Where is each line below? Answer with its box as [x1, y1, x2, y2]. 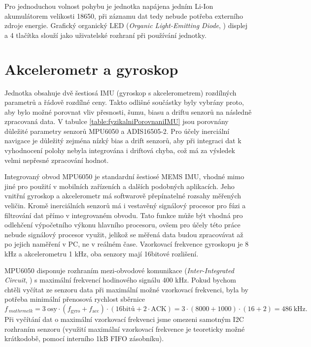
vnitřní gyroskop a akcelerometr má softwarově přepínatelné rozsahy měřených [4, 190, 242, 201]
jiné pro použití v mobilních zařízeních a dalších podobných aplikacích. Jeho [4, 181, 235, 191]
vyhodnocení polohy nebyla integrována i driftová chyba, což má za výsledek [4, 145, 236, 156]
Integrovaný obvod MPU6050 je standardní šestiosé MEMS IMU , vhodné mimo [4, 171, 244, 182]
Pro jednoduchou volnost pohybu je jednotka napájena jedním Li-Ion [4, 1, 213, 11]
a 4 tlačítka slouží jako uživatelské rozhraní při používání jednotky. [4, 30, 207, 40]
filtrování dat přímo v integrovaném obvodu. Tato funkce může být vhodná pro [4, 210, 243, 220]
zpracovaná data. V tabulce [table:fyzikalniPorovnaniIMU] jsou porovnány [4, 116, 229, 126]
